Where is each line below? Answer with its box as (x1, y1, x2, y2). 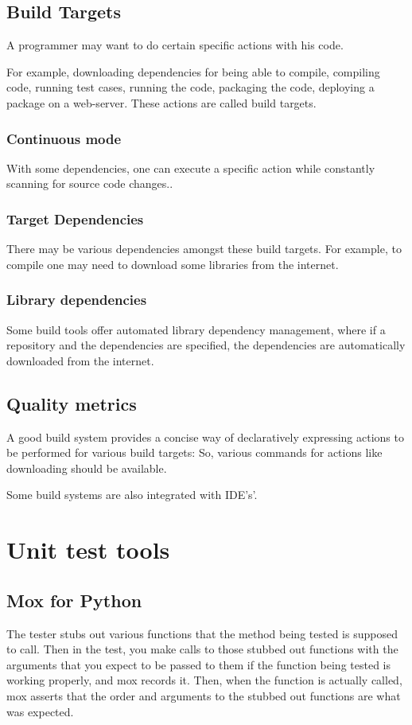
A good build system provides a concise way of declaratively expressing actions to (6, 428, 404, 445)
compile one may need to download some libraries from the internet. (6, 255, 339, 272)
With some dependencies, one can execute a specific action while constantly (6, 159, 375, 176)
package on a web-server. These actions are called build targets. (6, 94, 317, 111)
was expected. (6, 703, 74, 719)
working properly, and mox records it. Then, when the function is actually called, (6, 672, 402, 688)
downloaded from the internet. (6, 352, 154, 368)
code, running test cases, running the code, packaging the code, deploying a (6, 79, 375, 95)
